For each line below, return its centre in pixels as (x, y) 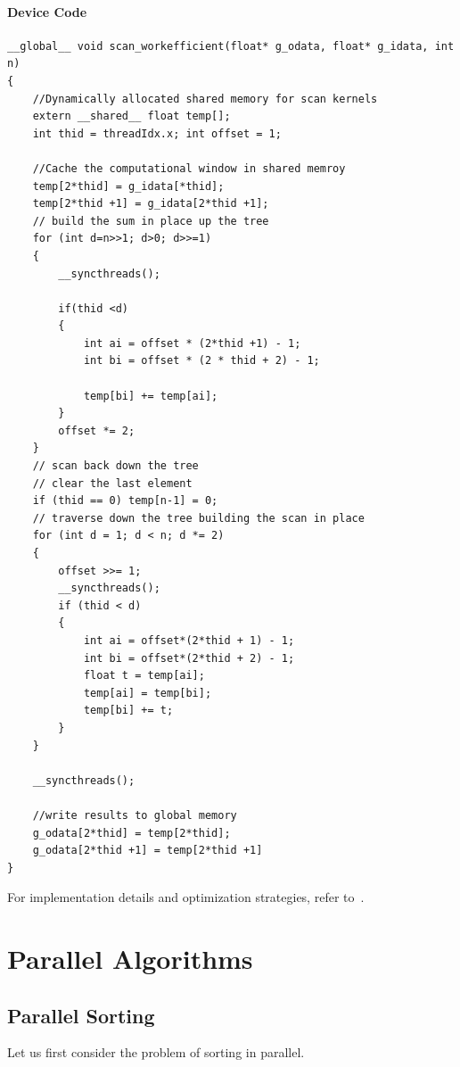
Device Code (47, 11)
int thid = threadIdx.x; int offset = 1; (157, 133)
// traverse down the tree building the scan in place (198, 518)
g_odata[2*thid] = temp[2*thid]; (131, 833)
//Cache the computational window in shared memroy (189, 168)
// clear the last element (112, 483)
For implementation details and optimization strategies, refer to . (186, 897)
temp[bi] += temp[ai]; (151, 396)
